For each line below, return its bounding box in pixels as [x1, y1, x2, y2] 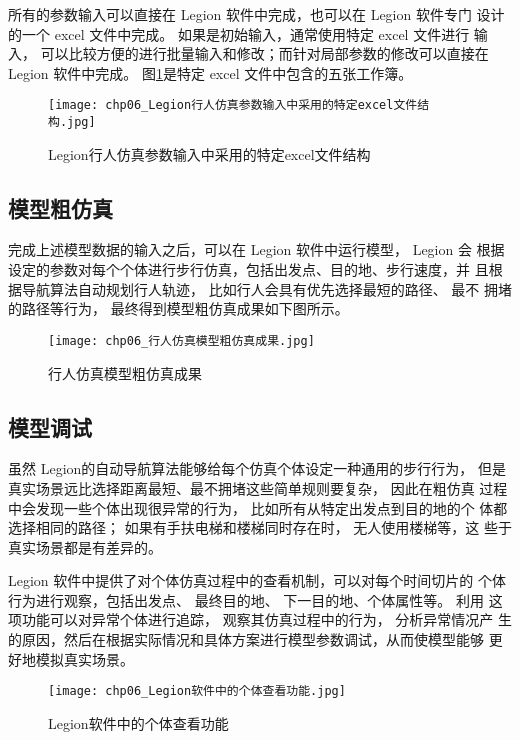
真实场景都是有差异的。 [8, 536, 162, 557]
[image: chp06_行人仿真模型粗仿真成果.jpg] [48, 333, 315, 348]
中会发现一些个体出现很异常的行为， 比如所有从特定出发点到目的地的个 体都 [8, 497, 508, 518]
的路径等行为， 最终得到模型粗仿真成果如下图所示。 [8, 298, 349, 319]
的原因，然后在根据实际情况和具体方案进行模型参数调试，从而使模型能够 [8, 629, 484, 650]
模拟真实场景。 [35, 648, 134, 669]
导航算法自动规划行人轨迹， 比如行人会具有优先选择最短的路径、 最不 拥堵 [21, 278, 512, 299]
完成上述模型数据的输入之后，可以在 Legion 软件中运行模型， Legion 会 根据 [8, 239, 505, 260]
